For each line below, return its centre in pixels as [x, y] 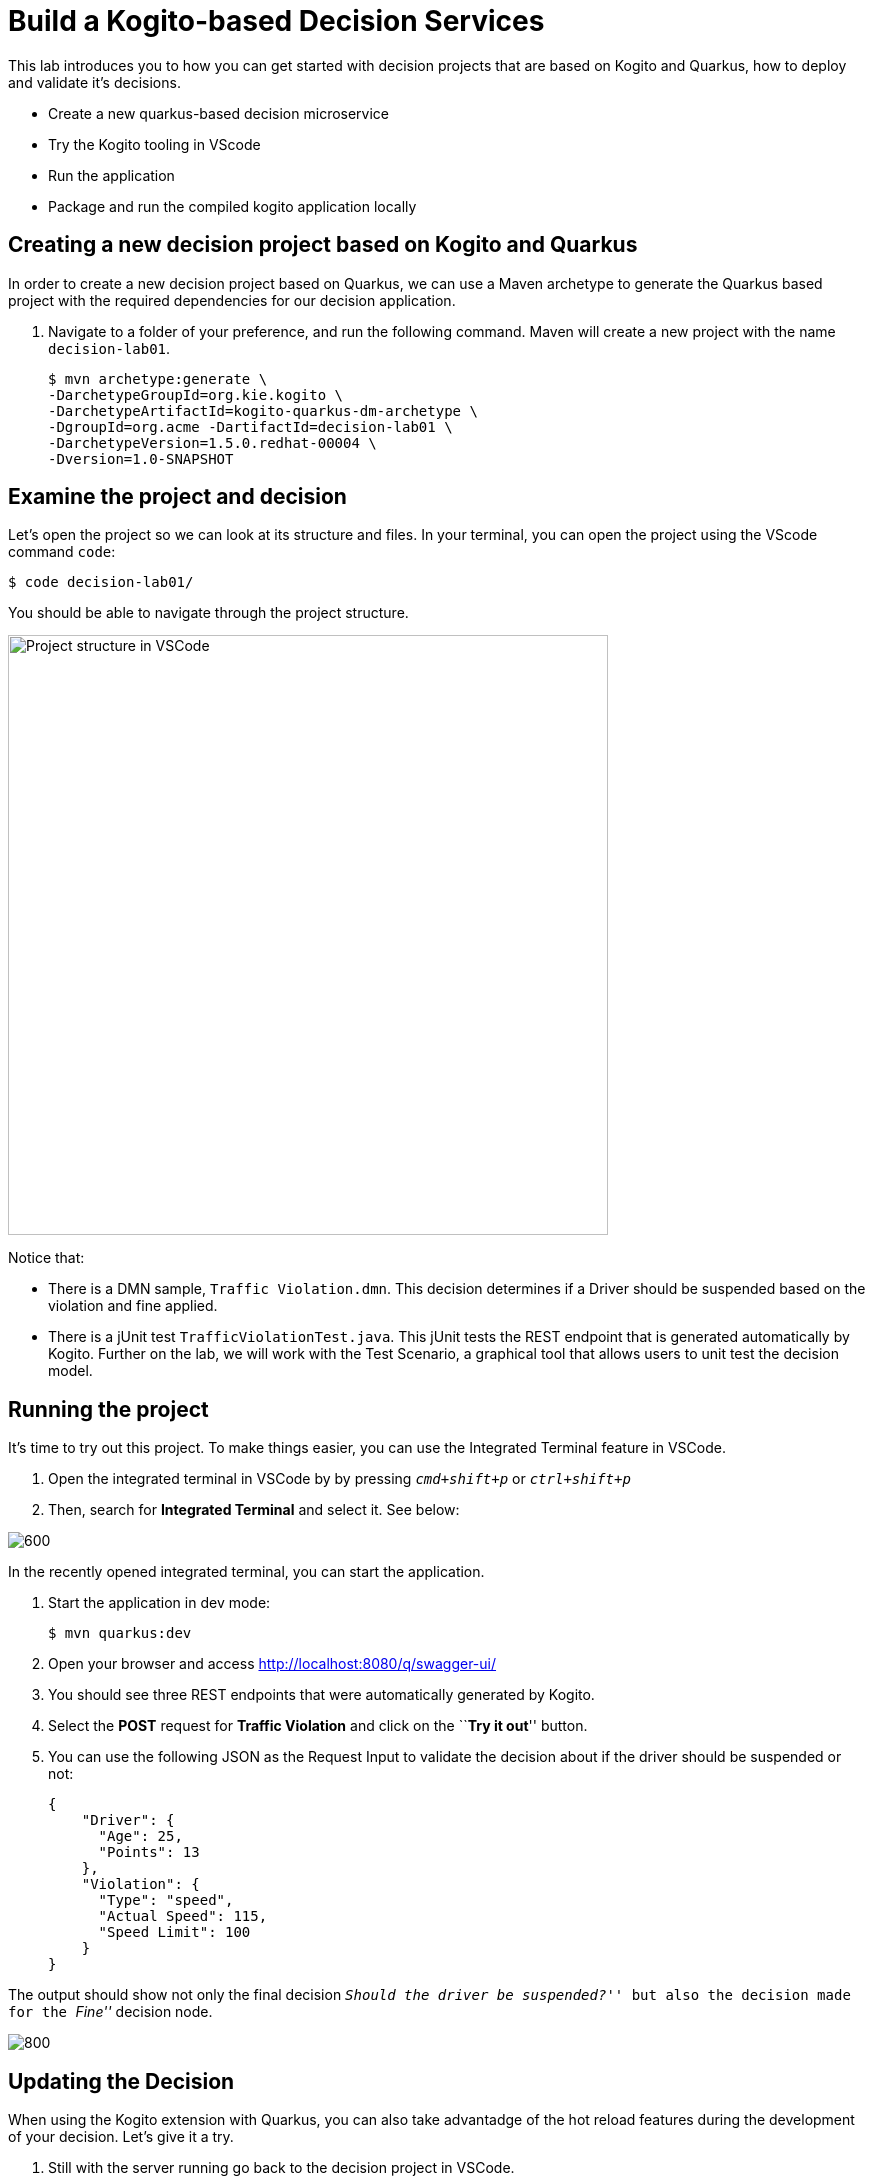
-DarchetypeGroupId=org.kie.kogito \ [196, 394]
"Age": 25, [140, 1836]
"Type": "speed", [166, 1900]
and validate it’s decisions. [94, 82]
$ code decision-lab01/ [101, 582]
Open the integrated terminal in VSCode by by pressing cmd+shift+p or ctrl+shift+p [339, 1479]
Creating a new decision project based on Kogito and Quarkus [323, 245]
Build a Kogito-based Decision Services [276, 21]
